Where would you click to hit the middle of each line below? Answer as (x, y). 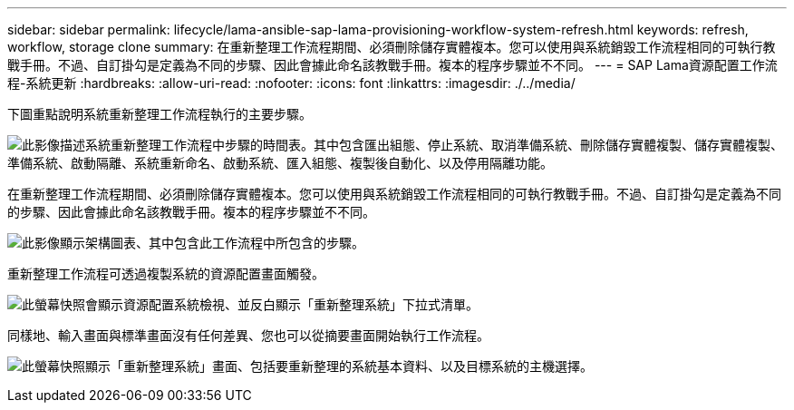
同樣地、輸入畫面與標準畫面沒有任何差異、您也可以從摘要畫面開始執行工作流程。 (248, 335)
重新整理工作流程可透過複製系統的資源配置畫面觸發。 (166, 273)
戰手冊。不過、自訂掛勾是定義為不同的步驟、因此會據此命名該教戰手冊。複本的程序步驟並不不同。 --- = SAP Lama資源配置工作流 (392, 65)
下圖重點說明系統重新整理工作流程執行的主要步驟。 (160, 114)
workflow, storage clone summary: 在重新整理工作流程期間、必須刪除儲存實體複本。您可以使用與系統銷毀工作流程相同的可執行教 (392, 47)
